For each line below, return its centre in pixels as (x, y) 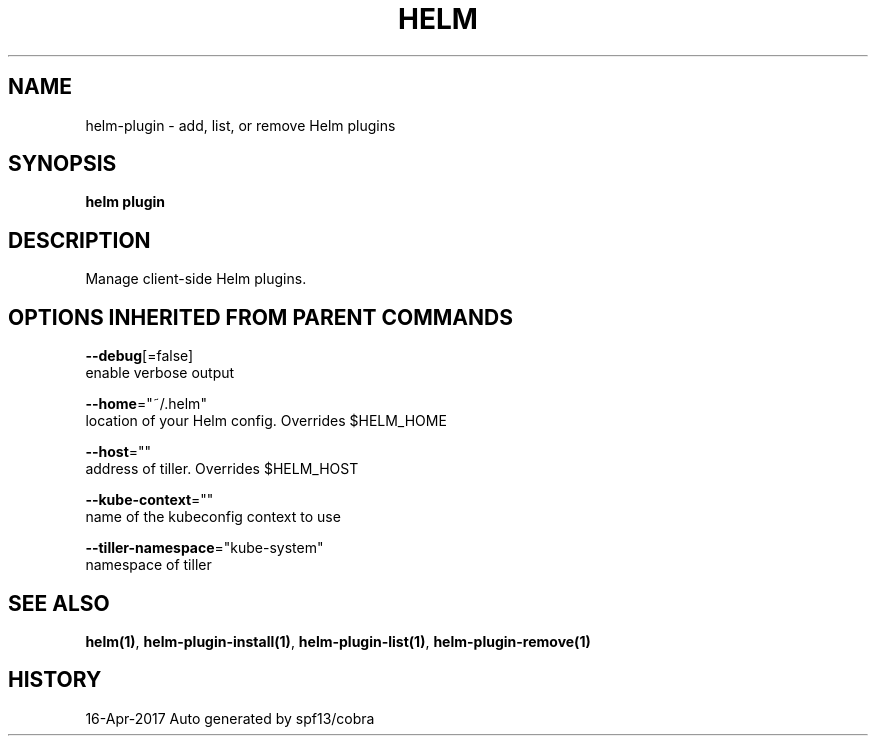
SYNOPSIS (62, 164)
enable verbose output (160, 373)
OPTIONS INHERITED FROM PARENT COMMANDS (260, 317)
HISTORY (55, 680)
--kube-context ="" (149, 500)
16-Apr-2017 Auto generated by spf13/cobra (230, 718)
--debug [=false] (139, 356)
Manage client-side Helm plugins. (196, 279)
